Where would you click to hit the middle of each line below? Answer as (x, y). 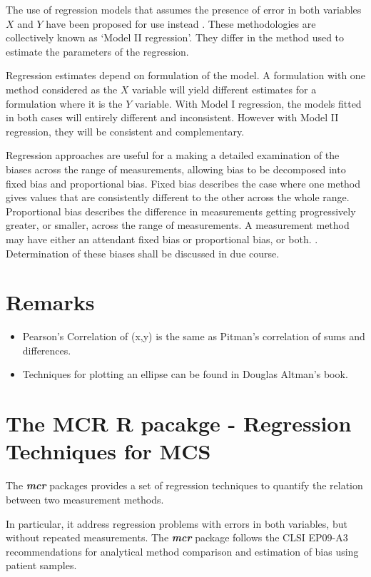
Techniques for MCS (108, 451)
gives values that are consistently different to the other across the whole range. (178, 197)
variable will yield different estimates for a (224, 89)
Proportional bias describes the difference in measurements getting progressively (181, 211)
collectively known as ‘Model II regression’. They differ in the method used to (175, 37)
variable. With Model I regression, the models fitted (248, 103)
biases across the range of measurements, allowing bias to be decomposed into (176, 169)
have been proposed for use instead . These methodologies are (181, 23)
